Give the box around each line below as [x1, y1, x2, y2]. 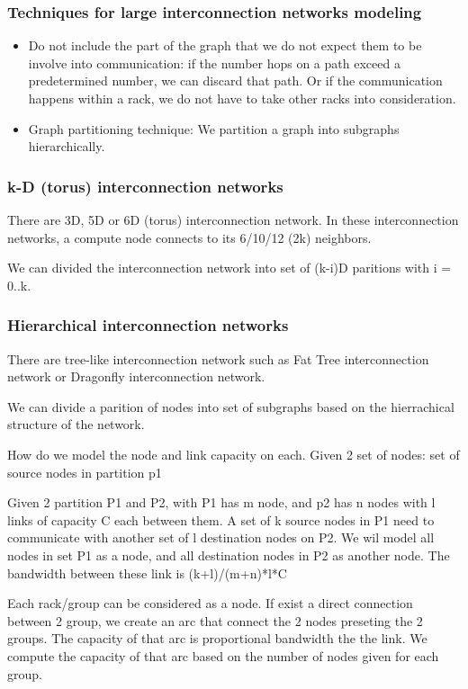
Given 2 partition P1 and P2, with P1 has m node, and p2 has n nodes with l [7, 493, 436, 512]
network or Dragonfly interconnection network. [7, 367, 265, 386]
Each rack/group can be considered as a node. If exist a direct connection [7, 594, 413, 613]
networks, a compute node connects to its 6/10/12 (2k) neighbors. [7, 228, 372, 246]
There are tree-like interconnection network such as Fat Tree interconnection [7, 349, 429, 368]
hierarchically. [28, 137, 105, 156]
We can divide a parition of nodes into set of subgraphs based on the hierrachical [7, 397, 454, 416]
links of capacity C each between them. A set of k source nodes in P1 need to [7, 510, 435, 529]
